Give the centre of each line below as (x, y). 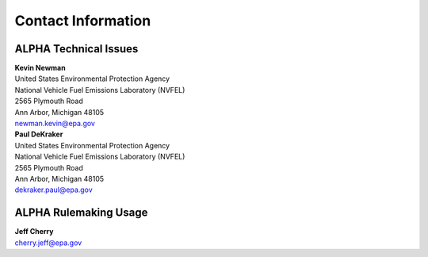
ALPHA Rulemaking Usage (81, 213)
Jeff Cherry (34, 232)
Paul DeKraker (39, 134)
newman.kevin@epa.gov (55, 124)
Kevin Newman (40, 68)
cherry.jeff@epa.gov (48, 243)
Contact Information (83, 21)
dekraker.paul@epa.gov (53, 190)
